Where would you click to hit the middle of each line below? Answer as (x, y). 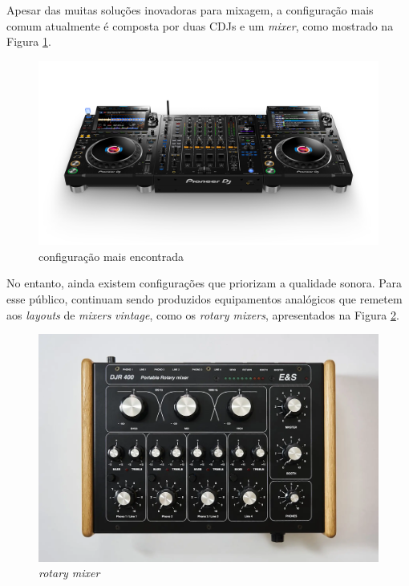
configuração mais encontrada (111, 256)
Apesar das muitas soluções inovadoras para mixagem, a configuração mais (190, 10)
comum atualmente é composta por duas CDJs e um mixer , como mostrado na (200, 25)
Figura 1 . (29, 41)
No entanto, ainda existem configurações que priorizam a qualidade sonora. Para (204, 283)
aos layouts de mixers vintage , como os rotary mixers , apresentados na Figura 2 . (203, 314)
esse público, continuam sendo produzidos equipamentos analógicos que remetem (204, 298)
